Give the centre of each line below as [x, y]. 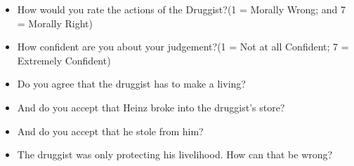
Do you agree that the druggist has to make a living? [131, 84]
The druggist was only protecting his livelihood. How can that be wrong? [175, 154]
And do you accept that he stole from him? [110, 131]
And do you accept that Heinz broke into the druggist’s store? [151, 107]
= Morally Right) [55, 23]
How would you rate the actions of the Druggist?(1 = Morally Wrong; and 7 [181, 9]
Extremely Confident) [64, 60]
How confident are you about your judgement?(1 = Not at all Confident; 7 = [183, 47]
